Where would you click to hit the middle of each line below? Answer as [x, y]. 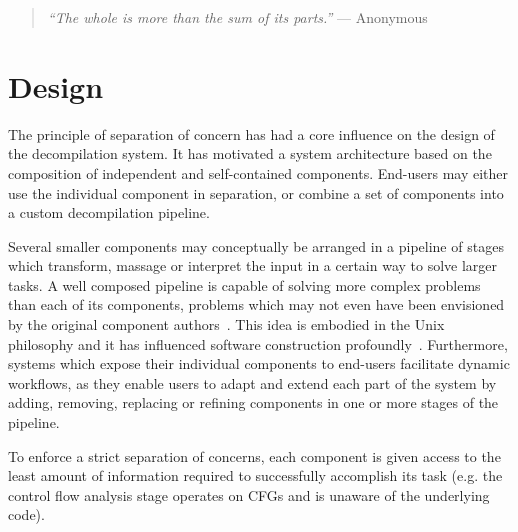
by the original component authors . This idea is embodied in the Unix [226, 324]
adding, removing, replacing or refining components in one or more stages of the [253, 402]
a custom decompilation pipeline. [109, 212]
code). [26, 514]
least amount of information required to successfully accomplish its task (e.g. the [255, 475]
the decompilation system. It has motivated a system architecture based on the [250, 153]
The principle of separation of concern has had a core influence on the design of [251, 133]
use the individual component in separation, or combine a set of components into [256, 192]
